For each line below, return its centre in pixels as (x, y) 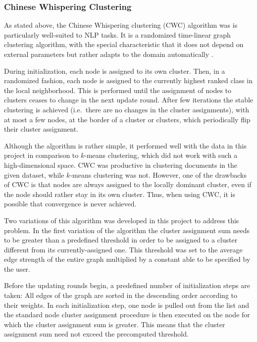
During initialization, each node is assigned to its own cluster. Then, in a (115, 71)
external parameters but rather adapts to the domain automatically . (109, 54)
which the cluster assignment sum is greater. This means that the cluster (115, 324)
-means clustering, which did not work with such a (161, 155)
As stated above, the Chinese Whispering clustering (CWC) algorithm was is (121, 25)
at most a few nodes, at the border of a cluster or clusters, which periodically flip (127, 119)
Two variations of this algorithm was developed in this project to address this (122, 220)
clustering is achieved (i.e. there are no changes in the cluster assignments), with (127, 109)
